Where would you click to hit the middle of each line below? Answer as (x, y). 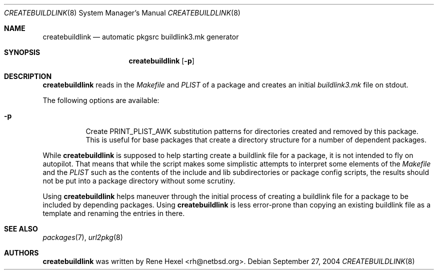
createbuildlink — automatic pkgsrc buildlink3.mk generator (141, 37)
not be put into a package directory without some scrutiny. (139, 181)
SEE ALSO (21, 229)
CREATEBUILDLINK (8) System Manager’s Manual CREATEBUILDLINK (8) (122, 13)
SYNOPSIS (22, 52)
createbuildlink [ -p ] (161, 61)
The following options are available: (101, 100)
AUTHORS (21, 253)
